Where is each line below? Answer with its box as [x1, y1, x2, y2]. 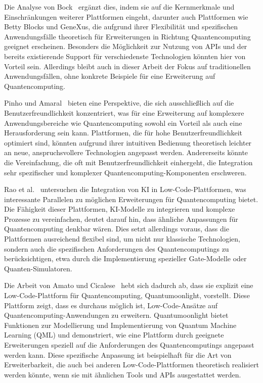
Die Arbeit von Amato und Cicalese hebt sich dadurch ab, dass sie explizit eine [4, 280, 253, 291]
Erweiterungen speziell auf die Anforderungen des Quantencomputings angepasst [4, 340, 254, 350]
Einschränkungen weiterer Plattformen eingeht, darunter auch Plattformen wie [4, 11, 248, 22]
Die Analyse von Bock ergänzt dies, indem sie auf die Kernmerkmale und [4, 2, 235, 12]
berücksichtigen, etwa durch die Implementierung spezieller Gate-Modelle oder [4, 253, 247, 264]
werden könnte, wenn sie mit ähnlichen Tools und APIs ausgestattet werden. [4, 369, 241, 379]
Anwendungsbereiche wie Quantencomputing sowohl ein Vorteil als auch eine [4, 117, 242, 128]
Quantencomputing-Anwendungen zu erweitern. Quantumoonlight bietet [4, 310, 229, 320]
